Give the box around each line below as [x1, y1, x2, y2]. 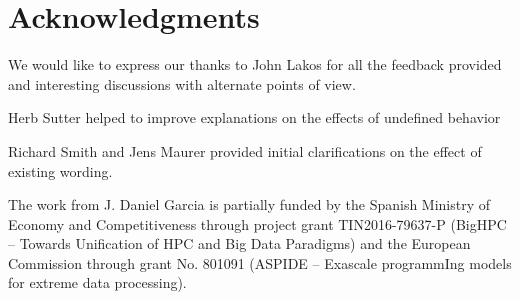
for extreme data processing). [8, 272, 187, 293]
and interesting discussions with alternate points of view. [8, 73, 356, 94]
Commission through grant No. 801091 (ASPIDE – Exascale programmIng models [8, 252, 512, 273]
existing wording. [8, 160, 113, 181]
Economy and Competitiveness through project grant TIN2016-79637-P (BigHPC [8, 213, 507, 234]
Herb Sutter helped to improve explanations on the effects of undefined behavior [8, 107, 501, 128]
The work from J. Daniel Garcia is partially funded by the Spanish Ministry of [8, 194, 491, 215]
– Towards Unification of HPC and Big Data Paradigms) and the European [8, 233, 471, 254]
